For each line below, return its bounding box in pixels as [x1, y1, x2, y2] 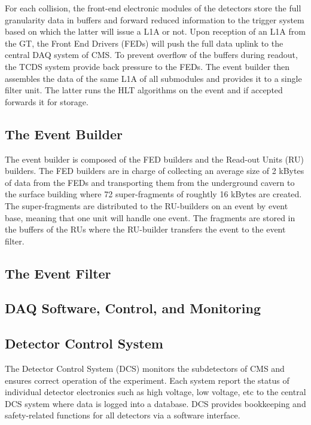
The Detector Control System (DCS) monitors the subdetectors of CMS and [5, 362, 285, 375]
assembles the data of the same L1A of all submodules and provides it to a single [5, 72, 302, 84]
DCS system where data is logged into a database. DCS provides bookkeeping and [5, 397, 306, 409]
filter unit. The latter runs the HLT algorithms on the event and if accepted [5, 84, 283, 96]
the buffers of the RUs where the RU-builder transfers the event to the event [5, 223, 286, 236]
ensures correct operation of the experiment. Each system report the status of [5, 374, 289, 386]
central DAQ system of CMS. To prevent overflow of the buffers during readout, [5, 48, 298, 61]
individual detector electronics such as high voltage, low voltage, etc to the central [5, 386, 306, 398]
